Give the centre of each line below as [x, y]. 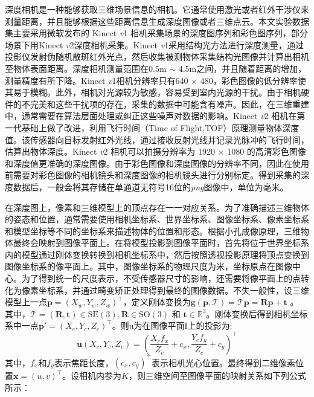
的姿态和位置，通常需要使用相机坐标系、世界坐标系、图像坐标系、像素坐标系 [157, 219]
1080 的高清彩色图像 [267, 151]
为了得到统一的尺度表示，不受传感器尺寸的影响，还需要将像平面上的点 [161, 278]
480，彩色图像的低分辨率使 [253, 80]
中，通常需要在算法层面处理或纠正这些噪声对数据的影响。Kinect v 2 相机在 [151, 116]
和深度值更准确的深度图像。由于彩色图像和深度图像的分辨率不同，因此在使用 [157, 163]
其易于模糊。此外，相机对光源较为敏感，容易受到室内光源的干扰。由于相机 [153, 92]
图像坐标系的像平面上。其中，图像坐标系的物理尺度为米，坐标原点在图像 [149, 266]
